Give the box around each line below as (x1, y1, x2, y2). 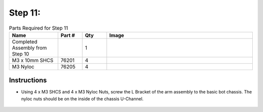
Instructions (9, 76, 47, 85)
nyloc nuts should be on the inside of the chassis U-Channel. (21, 95, 144, 102)
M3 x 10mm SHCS (12, 56, 54, 63)
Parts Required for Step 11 (9, 24, 68, 31)
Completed (12, 38, 38, 45)
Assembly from (12, 44, 47, 51)
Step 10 (12, 50, 29, 57)
